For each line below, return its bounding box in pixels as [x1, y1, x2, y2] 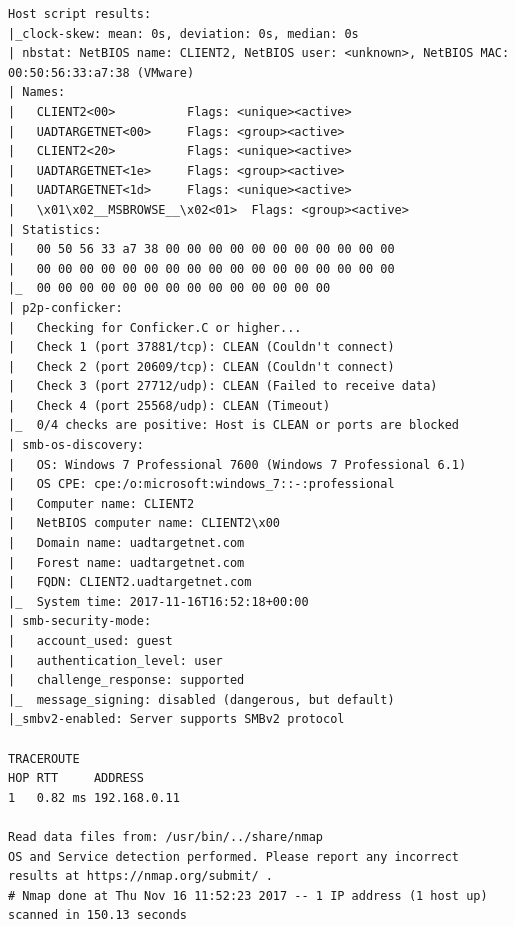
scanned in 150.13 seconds [8, 908, 187, 923]
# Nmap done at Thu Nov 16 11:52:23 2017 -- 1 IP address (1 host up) [8, 888, 488, 903]
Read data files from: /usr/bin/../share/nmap [8, 829, 323, 844]
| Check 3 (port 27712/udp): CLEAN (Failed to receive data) [8, 379, 438, 394]
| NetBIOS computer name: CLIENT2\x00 [8, 516, 281, 531]
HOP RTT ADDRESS [8, 771, 145, 786]
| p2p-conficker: [8, 300, 123, 315]
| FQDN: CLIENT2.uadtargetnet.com [8, 575, 252, 590]
